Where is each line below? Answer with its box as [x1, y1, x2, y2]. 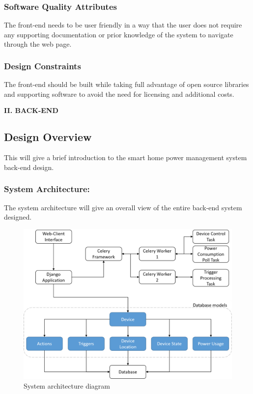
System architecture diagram [24, 380, 110, 391]
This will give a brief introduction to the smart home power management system [4, 152, 247, 163]
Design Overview [4, 129, 92, 144]
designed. [4, 212, 32, 222]
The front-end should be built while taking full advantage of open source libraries [4, 79, 249, 89]
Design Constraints [4, 59, 81, 72]
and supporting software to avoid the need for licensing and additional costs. [4, 88, 234, 99]
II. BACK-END [4, 105, 58, 115]
